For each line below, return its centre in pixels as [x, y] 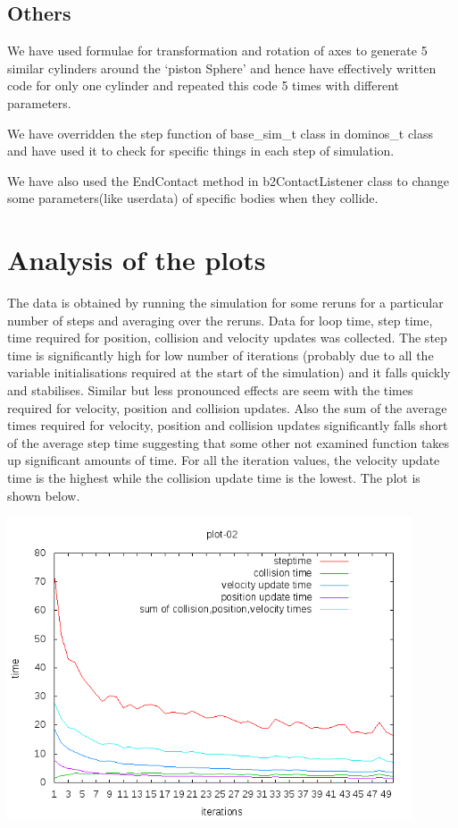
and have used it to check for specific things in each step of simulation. [201, 151]
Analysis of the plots [137, 260]
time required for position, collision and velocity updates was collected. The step [227, 338]
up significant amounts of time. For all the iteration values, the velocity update [224, 460]
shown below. [44, 495]
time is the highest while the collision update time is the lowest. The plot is [214, 478]
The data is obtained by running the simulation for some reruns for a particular [225, 303]
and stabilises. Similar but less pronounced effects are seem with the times [210, 390]
